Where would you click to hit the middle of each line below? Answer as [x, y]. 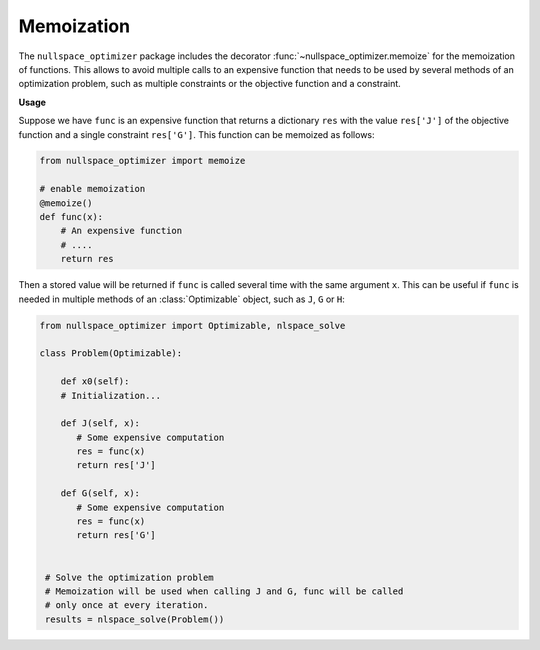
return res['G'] [116, 535]
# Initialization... [111, 395]
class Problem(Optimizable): [111, 353]
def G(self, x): [100, 493]
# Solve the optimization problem [129, 577]
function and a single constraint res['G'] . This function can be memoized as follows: [196, 134]
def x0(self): [95, 381]
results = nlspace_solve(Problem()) [135, 619]
